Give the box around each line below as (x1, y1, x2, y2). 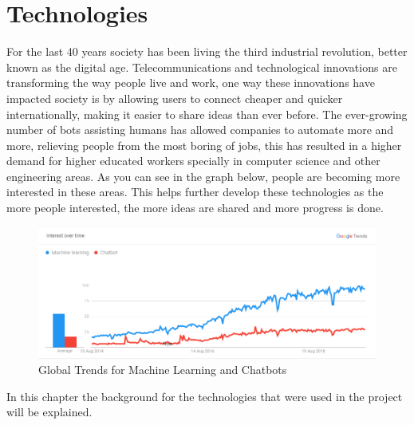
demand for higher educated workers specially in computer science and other (6, 152, 380, 169)
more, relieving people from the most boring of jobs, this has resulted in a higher (6, 136, 402, 153)
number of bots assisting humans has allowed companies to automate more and (6, 121, 394, 138)
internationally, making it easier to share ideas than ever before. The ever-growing (6, 105, 408, 122)
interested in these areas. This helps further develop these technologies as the (6, 183, 384, 200)
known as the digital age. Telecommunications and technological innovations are (6, 58, 397, 75)
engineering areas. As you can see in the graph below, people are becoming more (6, 167, 400, 184)
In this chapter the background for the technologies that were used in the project (6, 388, 403, 404)
